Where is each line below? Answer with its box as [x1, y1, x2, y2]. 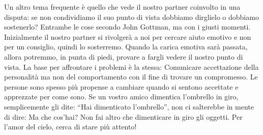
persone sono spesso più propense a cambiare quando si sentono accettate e [4, 81, 239, 92]
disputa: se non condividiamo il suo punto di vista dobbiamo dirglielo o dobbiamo [4, 11, 259, 22]
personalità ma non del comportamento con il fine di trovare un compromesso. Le [4, 71, 258, 82]
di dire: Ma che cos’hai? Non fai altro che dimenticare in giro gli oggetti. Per [4, 111, 243, 122]
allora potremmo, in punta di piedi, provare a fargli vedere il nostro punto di [4, 51, 243, 62]
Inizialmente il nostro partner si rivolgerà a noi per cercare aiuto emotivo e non [4, 31, 251, 42]
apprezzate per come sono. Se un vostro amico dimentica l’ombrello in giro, [4, 91, 239, 102]
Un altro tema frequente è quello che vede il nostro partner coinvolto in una [4, 2, 241, 12]
